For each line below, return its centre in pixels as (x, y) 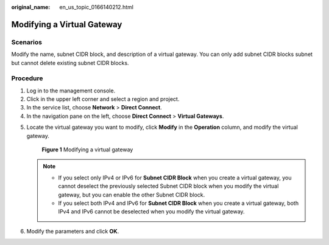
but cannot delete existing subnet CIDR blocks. (70, 63)
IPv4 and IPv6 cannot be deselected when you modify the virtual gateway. (151, 212)
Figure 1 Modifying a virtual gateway (87, 150)
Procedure (27, 78)
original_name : (31, 7)
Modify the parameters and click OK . (73, 231)
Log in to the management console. (71, 91)
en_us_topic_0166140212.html (97, 7)
